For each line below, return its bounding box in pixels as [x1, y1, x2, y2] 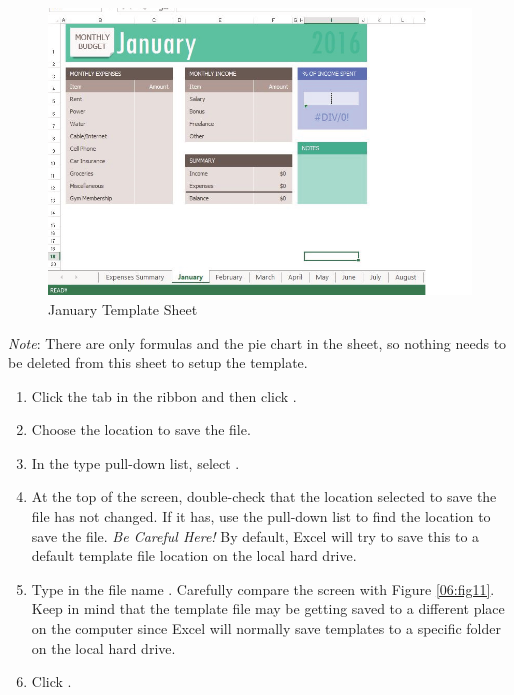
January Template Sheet [48, 298, 198, 319]
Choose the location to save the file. [31, 419, 251, 440]
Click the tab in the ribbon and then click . [31, 385, 297, 406]
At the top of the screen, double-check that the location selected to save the [31, 486, 497, 507]
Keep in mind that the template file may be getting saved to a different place [31, 598, 505, 619]
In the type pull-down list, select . [31, 452, 240, 473]
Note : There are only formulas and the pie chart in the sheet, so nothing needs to [8, 332, 507, 353]
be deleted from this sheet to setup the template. [8, 352, 308, 373]
